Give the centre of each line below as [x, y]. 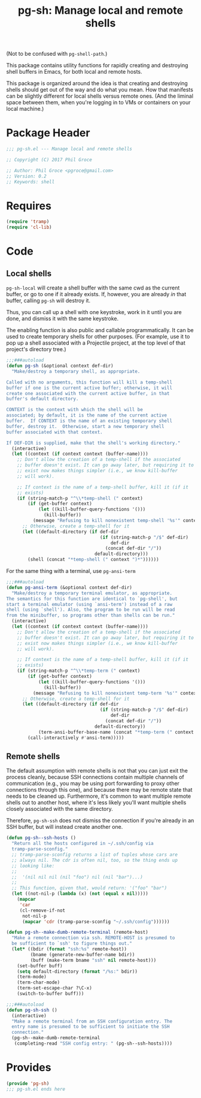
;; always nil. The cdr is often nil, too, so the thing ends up [95, 860]
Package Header [48, 133]
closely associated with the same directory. [60, 809]
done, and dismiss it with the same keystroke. [62, 319]
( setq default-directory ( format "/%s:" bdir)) [77, 972]
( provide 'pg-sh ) [28, 1083]
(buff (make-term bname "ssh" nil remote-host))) [93, 960]
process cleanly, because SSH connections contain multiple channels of [95, 777]
